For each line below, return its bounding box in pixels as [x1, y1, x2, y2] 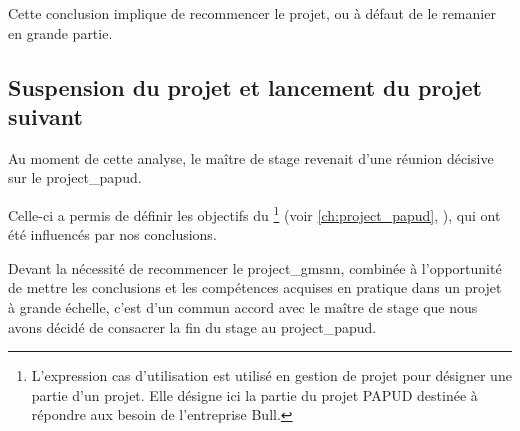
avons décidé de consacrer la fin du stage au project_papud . [8, 316, 377, 337]
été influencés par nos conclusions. [8, 224, 217, 245]
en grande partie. [8, 22, 113, 43]
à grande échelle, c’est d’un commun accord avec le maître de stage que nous [8, 297, 478, 317]
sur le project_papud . [8, 167, 142, 188]
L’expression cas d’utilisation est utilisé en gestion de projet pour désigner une [31, 365, 512, 386]
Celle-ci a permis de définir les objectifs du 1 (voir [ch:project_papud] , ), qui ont [8, 201, 501, 225]
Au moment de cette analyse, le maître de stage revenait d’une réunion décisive [8, 147, 494, 168]
